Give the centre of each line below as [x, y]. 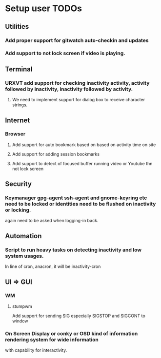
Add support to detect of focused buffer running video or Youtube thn [82, 163]
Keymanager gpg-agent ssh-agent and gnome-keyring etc [76, 198]
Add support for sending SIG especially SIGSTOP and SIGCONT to [79, 316]
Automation [23, 236]
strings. [20, 105]
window [20, 321]
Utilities [17, 27]
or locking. [18, 210]
